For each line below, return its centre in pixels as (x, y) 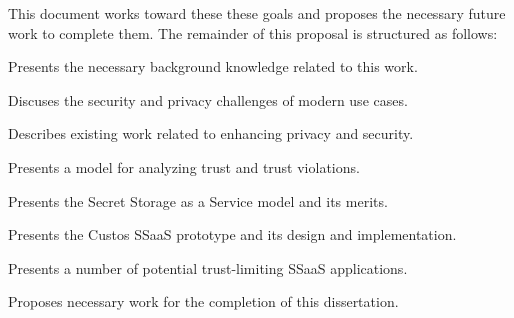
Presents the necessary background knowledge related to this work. (213, 66)
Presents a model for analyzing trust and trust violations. (184, 166)
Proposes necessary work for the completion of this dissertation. (203, 301)
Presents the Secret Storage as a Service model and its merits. (198, 200)
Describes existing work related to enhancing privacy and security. (211, 133)
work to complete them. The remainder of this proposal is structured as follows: (253, 32)
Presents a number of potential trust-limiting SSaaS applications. (208, 267)
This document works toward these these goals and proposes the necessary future (257, 13)
